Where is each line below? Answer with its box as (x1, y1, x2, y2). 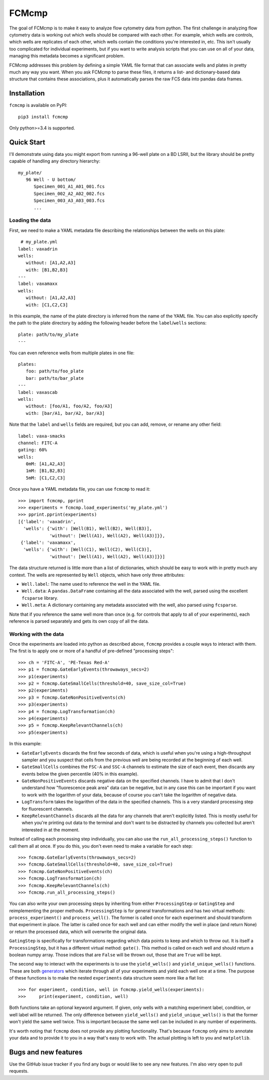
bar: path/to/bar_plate (25, 375, 84, 381)
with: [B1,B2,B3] (25, 267, 68, 272)
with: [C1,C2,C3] (25, 302, 68, 307)
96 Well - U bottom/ (25, 177, 76, 182)
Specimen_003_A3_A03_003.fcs (33, 198, 105, 203)
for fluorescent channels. (21, 806, 73, 812)
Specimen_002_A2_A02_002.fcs (33, 190, 105, 196)
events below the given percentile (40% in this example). (21, 771, 139, 777)
